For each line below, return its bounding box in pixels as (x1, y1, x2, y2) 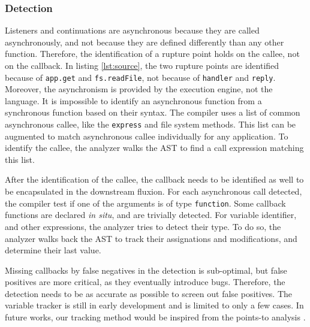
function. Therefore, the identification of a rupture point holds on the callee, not (5, 47, 300, 60)
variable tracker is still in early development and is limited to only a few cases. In (5, 299, 304, 311)
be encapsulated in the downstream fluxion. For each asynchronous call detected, (5, 185, 302, 198)
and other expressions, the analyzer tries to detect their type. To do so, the (5, 220, 281, 232)
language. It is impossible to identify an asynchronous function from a (5, 94, 262, 107)
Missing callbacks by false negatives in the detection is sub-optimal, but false (5, 264, 287, 276)
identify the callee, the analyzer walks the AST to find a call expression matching (5, 141, 304, 154)
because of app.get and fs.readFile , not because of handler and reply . (5, 71, 276, 83)
